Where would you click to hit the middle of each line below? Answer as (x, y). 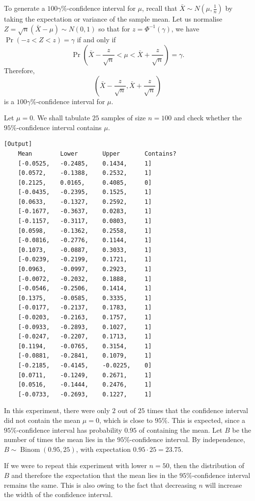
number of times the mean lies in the (59, 439)
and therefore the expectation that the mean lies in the (94, 475)
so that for (114, 28)
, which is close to (126, 420)
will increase (224, 485)
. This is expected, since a (206, 420)
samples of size (124, 118)
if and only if (96, 40)
